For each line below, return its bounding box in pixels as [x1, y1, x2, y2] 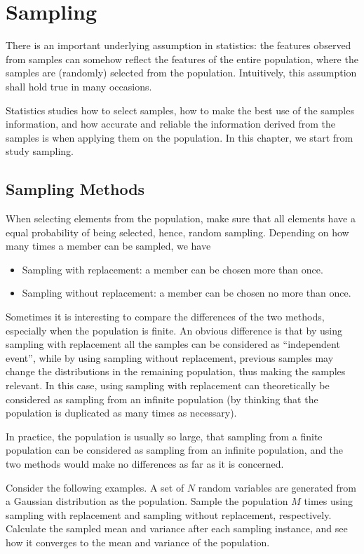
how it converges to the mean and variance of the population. [6, 534, 270, 549]
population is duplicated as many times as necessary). [6, 405, 237, 420]
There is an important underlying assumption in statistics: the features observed [6, 38, 351, 53]
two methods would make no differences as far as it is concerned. [6, 456, 284, 471]
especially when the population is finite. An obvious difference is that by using [6, 323, 342, 337]
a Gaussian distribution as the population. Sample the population [6, 494, 288, 508]
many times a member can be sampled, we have [6, 238, 211, 253]
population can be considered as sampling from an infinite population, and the [6, 442, 344, 457]
